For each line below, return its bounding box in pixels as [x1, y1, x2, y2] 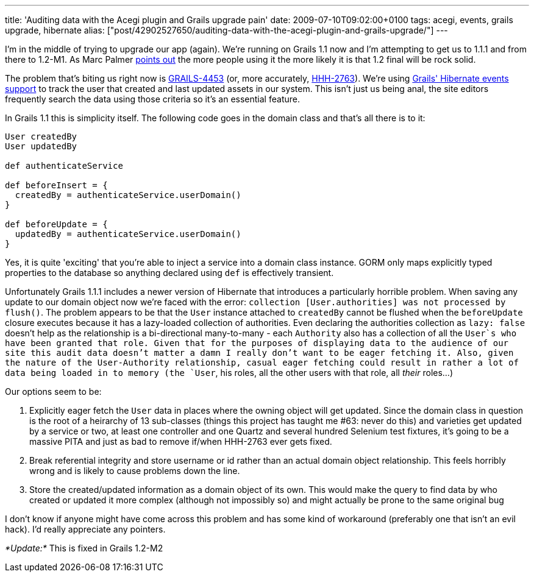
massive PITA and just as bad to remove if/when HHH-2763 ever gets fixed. [29, 436, 332, 447]
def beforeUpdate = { [5, 219, 108, 229]
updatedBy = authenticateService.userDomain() [15, 229, 241, 239]
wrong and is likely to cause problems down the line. [29, 465, 240, 476]
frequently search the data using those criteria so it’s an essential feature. [5, 94, 300, 104]
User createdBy [5, 132, 77, 141]
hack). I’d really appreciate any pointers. [5, 524, 166, 534]
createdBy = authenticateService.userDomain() [15, 190, 241, 200]
